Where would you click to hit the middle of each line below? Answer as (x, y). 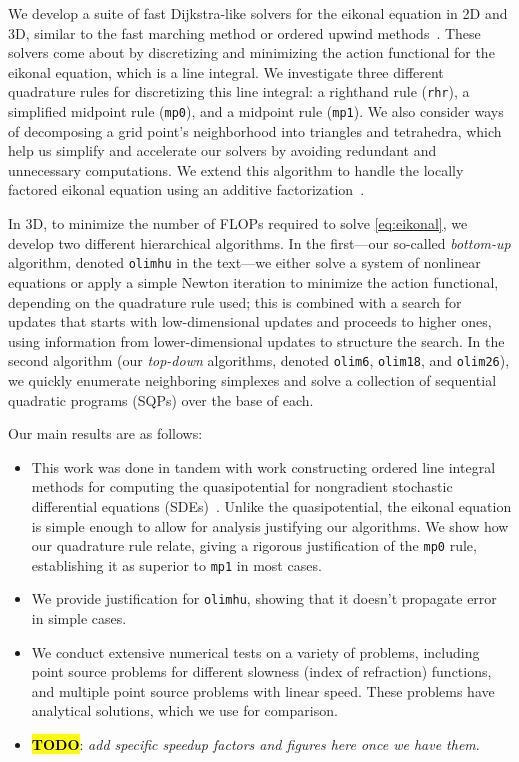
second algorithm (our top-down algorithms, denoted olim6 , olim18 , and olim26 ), (259, 360)
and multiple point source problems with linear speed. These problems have (263, 690)
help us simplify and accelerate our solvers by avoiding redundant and (222, 150)
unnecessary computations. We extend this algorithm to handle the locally (236, 169)
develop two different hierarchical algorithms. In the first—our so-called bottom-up (259, 242)
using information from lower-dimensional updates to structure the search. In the (256, 340)
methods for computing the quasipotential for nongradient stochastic (242, 486)
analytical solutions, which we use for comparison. (184, 710)
